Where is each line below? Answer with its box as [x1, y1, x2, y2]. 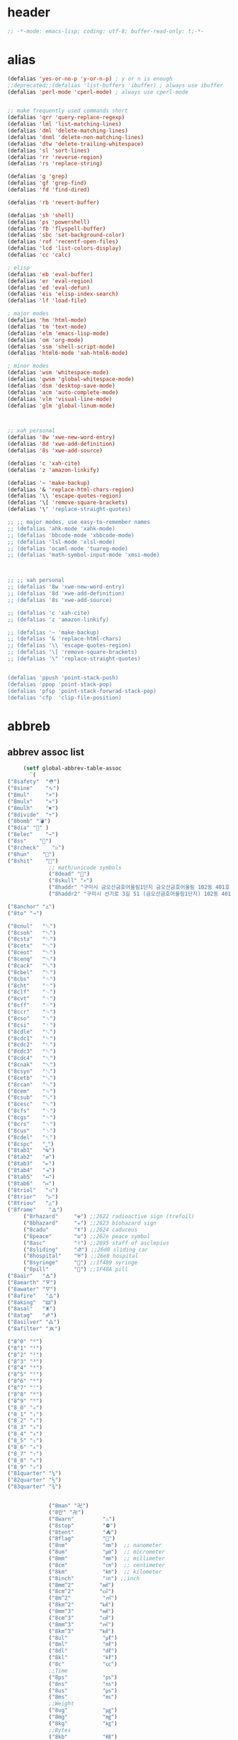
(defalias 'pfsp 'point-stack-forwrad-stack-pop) [7, 687, 157, 694]
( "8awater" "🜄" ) [7, 1286, 57, 1293]
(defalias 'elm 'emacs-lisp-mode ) [7, 329, 110, 337]
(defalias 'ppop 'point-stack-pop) [7, 681, 113, 688]
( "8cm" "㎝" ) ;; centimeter [48, 1561, 165, 1569]
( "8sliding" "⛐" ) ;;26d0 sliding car [23, 1246, 149, 1253]
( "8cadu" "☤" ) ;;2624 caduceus [23, 1226, 138, 1233]
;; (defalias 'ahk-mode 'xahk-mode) [7, 525, 115, 532]
